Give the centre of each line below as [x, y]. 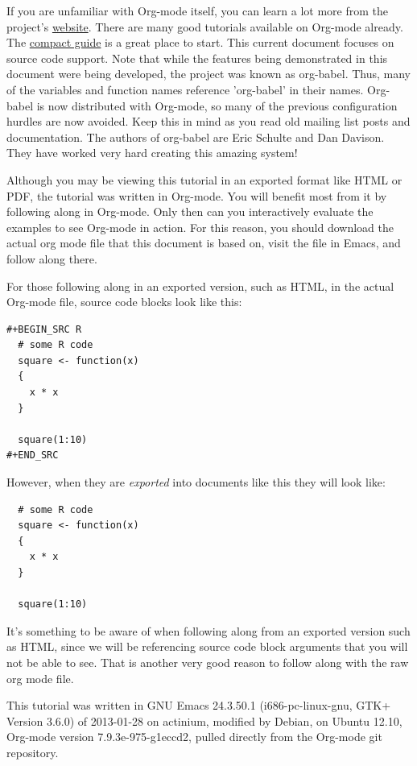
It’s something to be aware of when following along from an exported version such [208, 630]
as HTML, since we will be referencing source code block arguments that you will [207, 646]
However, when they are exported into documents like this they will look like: [196, 482]
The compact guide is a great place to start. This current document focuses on [200, 42]
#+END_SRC [33, 455]
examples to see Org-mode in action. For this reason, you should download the [200, 227]
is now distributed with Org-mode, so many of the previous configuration [217, 105]
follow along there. [52, 258]
